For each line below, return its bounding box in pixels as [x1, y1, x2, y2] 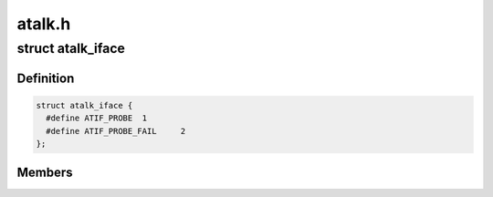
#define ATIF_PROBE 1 [46, 113, 148, 123]
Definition [16, 70, 75, 86]
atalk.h [16, 14, 71, 34]
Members [16, 165, 73, 181]
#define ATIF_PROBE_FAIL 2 [46, 126, 186, 136]
